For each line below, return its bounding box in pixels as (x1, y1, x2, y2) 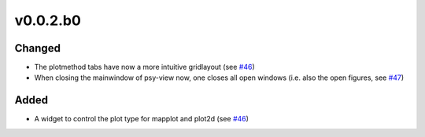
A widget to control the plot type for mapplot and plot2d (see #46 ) (34, 114, 249, 124)
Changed (14, 41, 61, 55)
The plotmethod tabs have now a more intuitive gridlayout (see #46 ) (34, 63, 255, 72)
